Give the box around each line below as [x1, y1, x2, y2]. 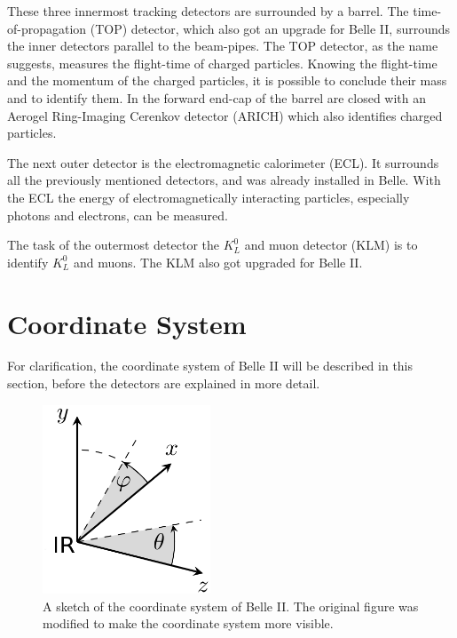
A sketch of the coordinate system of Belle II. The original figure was [43, 596, 419, 615]
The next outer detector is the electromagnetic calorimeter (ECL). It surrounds [7, 153, 439, 171]
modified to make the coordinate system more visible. [43, 614, 334, 633]
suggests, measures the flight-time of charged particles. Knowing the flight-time [7, 53, 437, 72]
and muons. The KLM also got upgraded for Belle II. [73, 252, 363, 271]
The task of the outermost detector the [7, 235, 219, 254]
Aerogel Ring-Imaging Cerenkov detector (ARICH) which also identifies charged [7, 106, 443, 124]
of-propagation [7, 19, 87, 37]
